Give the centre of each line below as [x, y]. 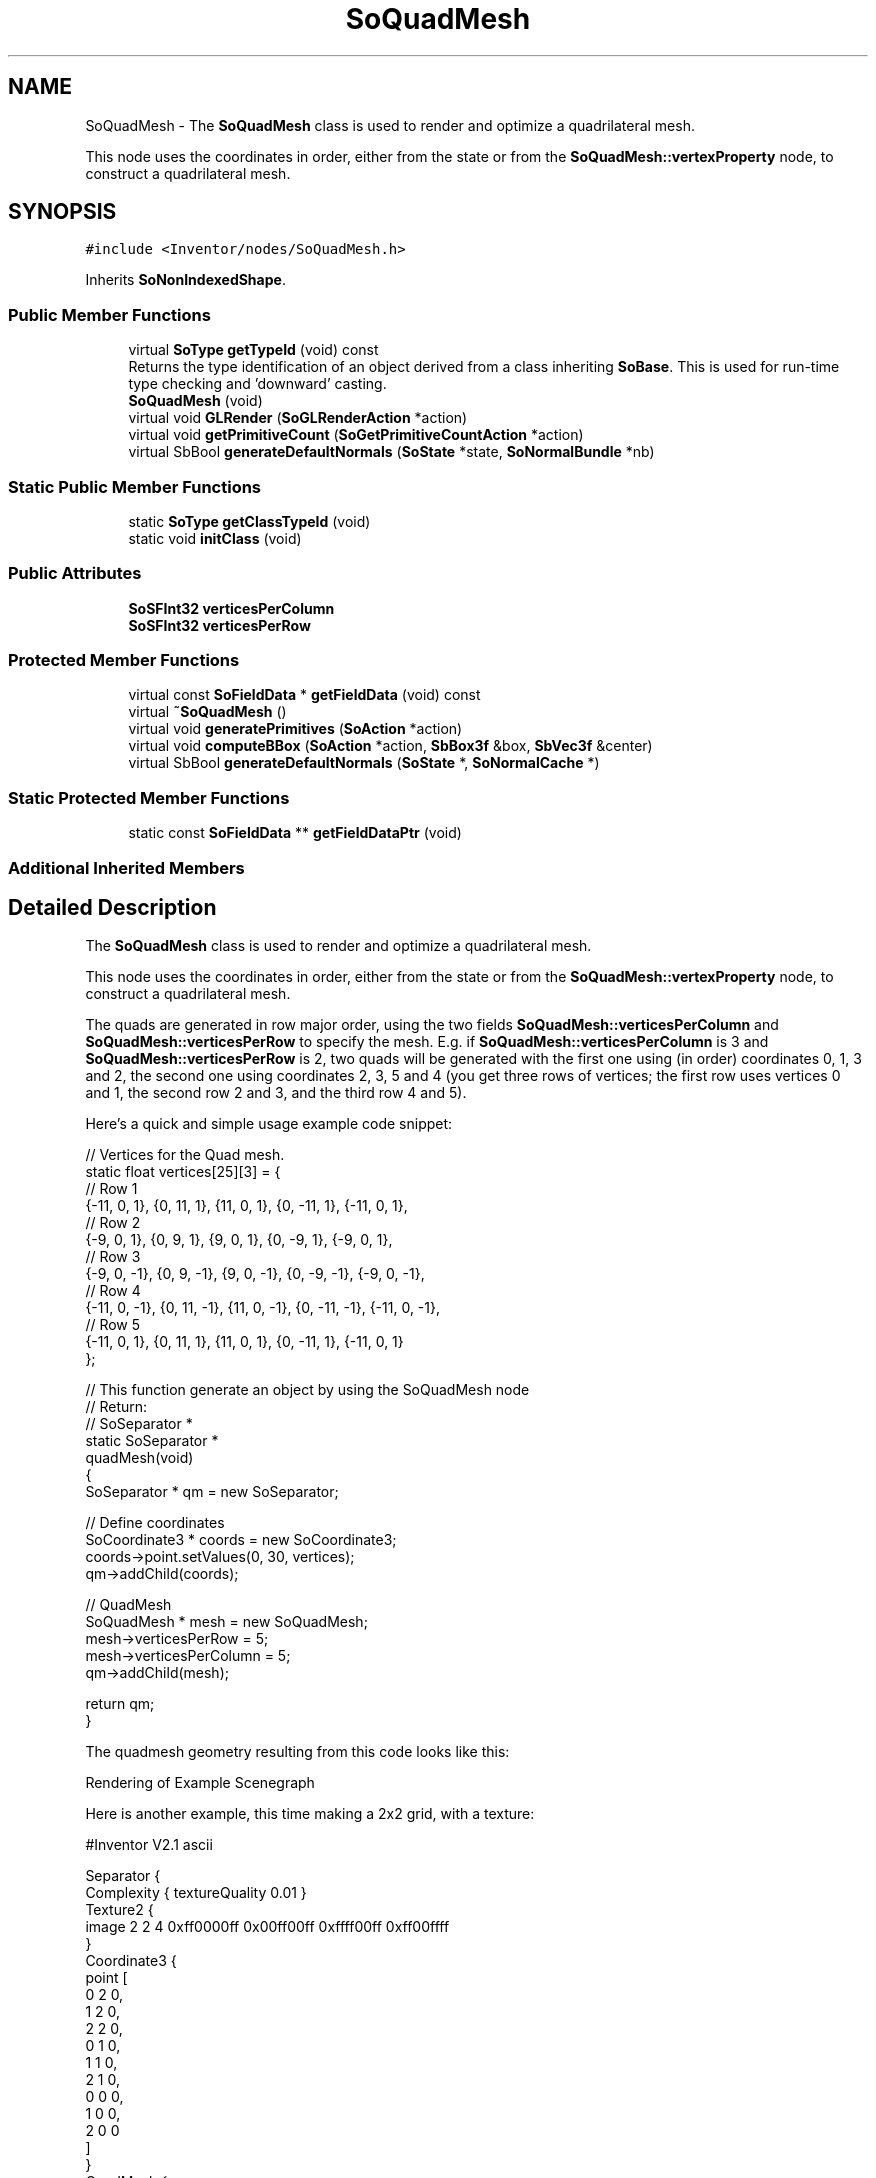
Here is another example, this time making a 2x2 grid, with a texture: [310, 1814]
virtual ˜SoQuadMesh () [207, 712]
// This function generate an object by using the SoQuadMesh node [307, 1390]
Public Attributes [75, 573]
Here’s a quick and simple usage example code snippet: [269, 1124]
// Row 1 [111, 1189]
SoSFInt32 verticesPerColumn [231, 608]
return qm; [120, 1704]
